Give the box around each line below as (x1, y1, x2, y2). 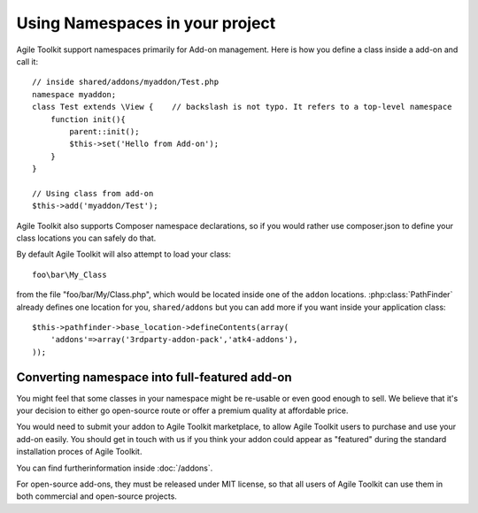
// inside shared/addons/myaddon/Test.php (32, 77, 220, 88)
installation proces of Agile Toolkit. (16, 447, 143, 457)
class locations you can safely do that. (16, 233, 157, 243)
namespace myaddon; (32, 89, 117, 99)
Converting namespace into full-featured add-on (16, 370, 292, 385)
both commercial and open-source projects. (16, 491, 177, 502)
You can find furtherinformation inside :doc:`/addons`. (16, 463, 213, 473)
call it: (16, 56, 39, 66)
